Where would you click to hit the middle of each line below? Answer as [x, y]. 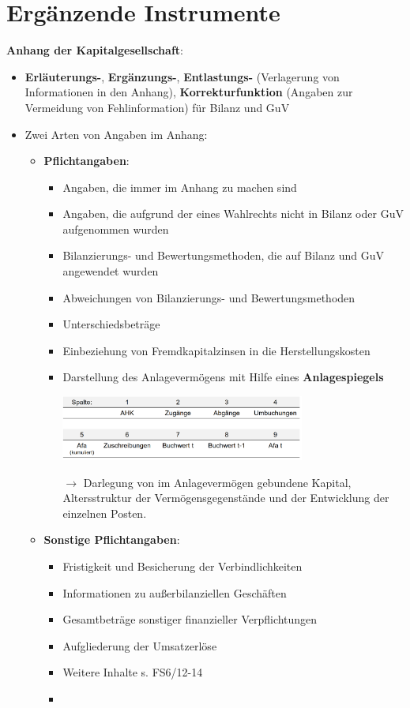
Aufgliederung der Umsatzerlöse [140, 645]
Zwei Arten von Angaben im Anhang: [116, 134]
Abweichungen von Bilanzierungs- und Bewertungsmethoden [209, 297]
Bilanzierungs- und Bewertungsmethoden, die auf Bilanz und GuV [223, 255]
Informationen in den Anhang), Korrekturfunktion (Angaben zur [189, 92]
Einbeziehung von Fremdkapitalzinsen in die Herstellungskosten [216, 350]
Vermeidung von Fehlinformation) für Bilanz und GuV [157, 107]
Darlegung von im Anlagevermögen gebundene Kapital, [217, 482]
